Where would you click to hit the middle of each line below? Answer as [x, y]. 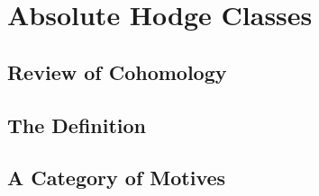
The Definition [77, 125]
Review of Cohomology [117, 71]
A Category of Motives [117, 178]
